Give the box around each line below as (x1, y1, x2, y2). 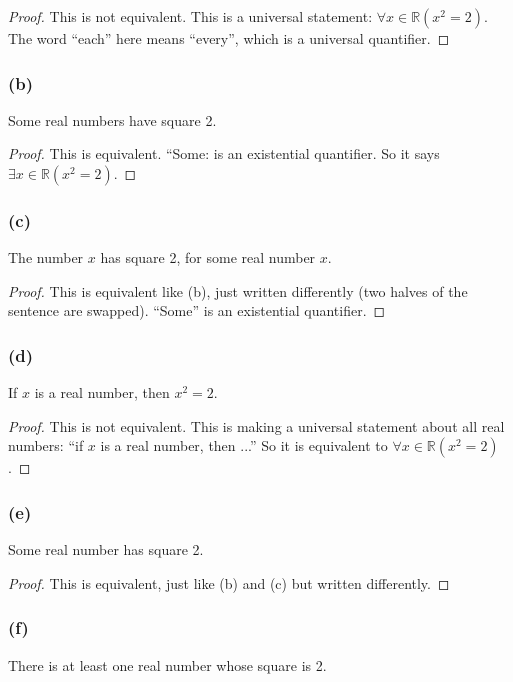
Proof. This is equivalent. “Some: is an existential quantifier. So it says (8, 143, 440, 164)
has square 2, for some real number (100, 247, 316, 268)
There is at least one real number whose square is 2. (8, 654, 327, 675)
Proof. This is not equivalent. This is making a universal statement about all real (8, 415, 505, 436)
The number (8, 247, 84, 268)
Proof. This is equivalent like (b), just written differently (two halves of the (8, 280, 468, 301)
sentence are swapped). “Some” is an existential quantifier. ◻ (8, 300, 386, 321)
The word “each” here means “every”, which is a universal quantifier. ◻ (8, 28, 450, 48)
